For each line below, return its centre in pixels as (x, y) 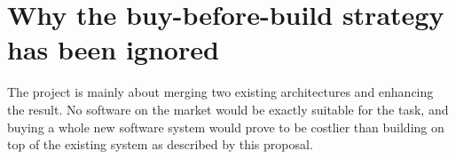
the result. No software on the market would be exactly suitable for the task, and (228, 109)
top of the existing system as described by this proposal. (160, 144)
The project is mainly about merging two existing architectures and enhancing (220, 92)
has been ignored (113, 49)
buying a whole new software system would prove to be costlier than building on (226, 127)
